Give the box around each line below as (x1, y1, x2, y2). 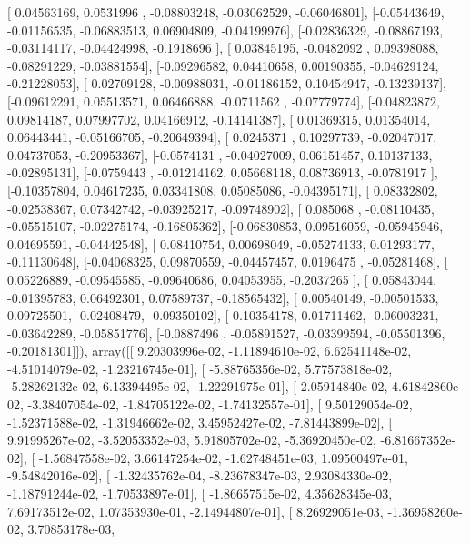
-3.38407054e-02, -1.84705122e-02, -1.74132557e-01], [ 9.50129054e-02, (27, 395, 413, 414)
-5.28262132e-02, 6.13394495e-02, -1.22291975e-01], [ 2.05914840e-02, (7, 377, 388, 396)
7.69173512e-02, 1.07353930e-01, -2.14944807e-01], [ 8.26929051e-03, (7, 501, 384, 520)
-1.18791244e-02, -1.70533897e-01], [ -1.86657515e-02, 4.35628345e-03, (7, 484, 393, 503)
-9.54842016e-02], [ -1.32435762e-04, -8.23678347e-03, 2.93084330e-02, (7, 466, 393, 485)
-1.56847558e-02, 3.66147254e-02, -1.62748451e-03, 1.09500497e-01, (38, 448, 408, 467)
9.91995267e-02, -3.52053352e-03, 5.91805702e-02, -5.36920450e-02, (7, 430, 376, 449)
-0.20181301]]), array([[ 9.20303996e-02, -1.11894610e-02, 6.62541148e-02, (7, 341, 412, 360)
